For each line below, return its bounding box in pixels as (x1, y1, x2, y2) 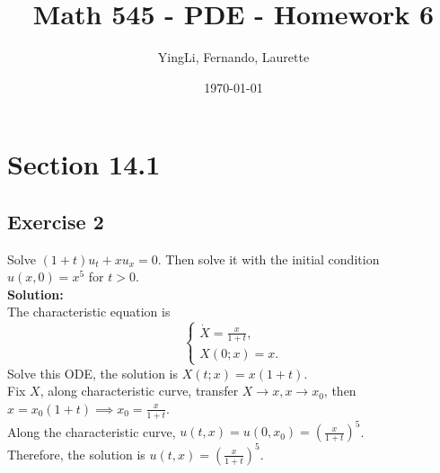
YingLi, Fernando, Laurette (157, 48, 310, 67)
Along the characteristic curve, (7, 422, 176, 441)
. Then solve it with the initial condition (157, 249, 380, 268)
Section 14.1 (7, 146, 161, 183)
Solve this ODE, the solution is (7, 363, 179, 382)
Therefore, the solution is (7, 444, 145, 463)
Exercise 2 (7, 207, 104, 235)
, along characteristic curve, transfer (40, 381, 239, 400)
